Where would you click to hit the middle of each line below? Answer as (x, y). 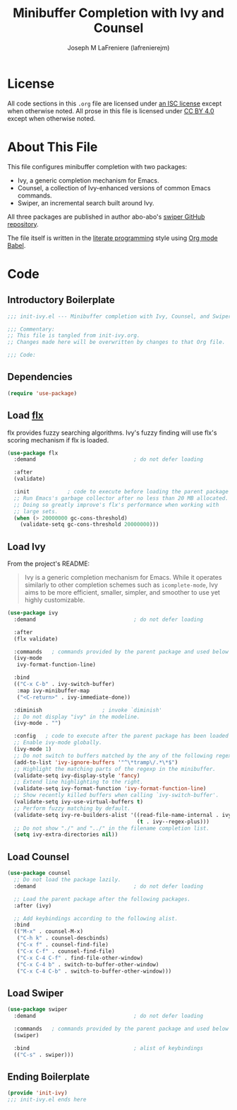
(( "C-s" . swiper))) (44, 1055)
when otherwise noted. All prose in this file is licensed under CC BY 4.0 (111, 110)
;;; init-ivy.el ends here (47, 1100)
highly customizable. (55, 600)
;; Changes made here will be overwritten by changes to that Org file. (116, 342)
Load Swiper (35, 993)
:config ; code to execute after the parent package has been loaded (121, 736)
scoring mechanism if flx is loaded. (58, 440)
